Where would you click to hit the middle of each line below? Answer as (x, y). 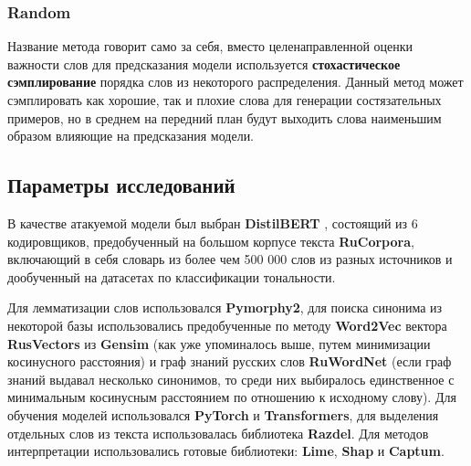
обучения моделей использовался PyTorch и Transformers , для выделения (223, 414)
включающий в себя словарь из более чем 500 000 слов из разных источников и (230, 259)
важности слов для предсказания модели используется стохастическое (204, 64)
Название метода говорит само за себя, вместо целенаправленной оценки (210, 46)
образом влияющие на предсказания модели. (131, 136)
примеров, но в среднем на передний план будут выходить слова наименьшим (225, 117)
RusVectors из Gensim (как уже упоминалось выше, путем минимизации (219, 343)
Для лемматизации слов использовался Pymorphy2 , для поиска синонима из (225, 307)
